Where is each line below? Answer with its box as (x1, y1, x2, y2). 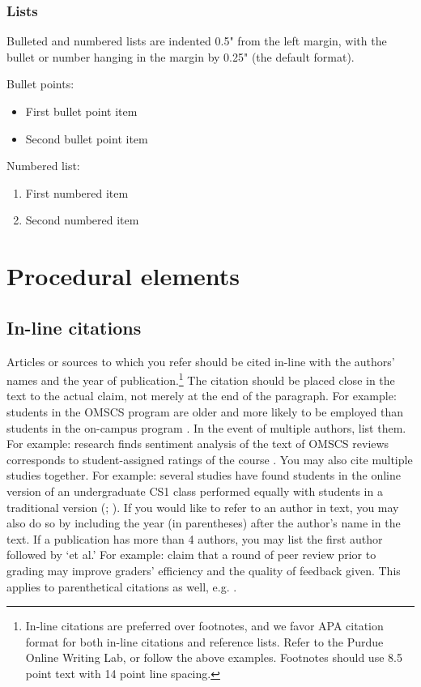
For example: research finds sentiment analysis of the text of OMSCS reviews (6, 435, 389, 452)
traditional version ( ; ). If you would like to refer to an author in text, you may (6, 498, 399, 515)
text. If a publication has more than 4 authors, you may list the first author (6, 530, 383, 547)
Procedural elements (6, 259, 240, 292)
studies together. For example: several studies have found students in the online (6, 467, 401, 484)
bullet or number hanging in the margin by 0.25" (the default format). (6, 48, 355, 65)
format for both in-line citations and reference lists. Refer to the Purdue (25, 633, 384, 650)
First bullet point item (25, 103, 138, 119)
